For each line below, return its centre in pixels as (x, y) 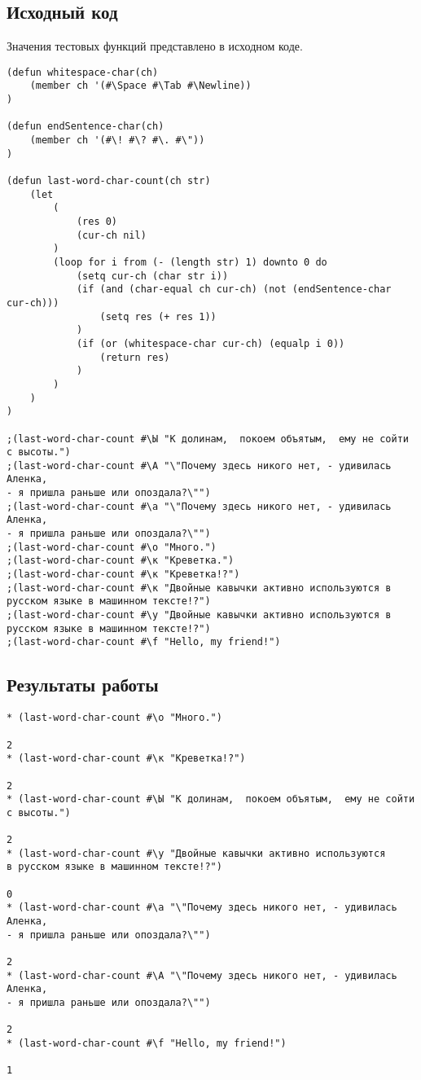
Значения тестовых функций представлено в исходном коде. (155, 46)
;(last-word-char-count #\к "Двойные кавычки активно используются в (199, 588)
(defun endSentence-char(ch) (86, 127)
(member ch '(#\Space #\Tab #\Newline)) (140, 86)
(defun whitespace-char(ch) (83, 72)
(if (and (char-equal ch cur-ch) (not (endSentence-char (234, 290)
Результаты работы (83, 685)
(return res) (135, 357)
